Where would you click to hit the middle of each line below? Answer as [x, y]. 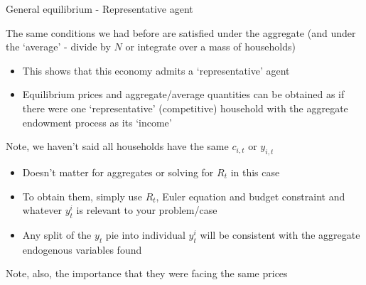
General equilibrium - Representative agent [99, 9]
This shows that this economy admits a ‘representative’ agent [156, 70]
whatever [42, 210]
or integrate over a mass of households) [210, 47]
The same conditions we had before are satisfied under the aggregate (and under [181, 32]
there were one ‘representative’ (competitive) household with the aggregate [185, 108]
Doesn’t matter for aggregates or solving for [118, 172]
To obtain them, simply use [82, 196]
